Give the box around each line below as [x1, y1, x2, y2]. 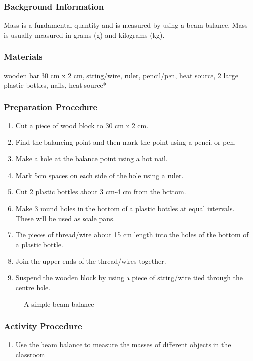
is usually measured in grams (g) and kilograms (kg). [4, 29, 165, 40]
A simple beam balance [24, 299, 94, 309]
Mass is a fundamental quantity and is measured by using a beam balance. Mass [4, 20, 248, 30]
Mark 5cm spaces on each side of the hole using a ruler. [15, 170, 184, 180]
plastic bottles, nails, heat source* [4, 80, 107, 90]
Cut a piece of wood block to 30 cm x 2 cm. [15, 120, 149, 131]
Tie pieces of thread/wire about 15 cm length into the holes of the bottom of [15, 229, 249, 240]
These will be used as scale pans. [15, 213, 115, 223]
